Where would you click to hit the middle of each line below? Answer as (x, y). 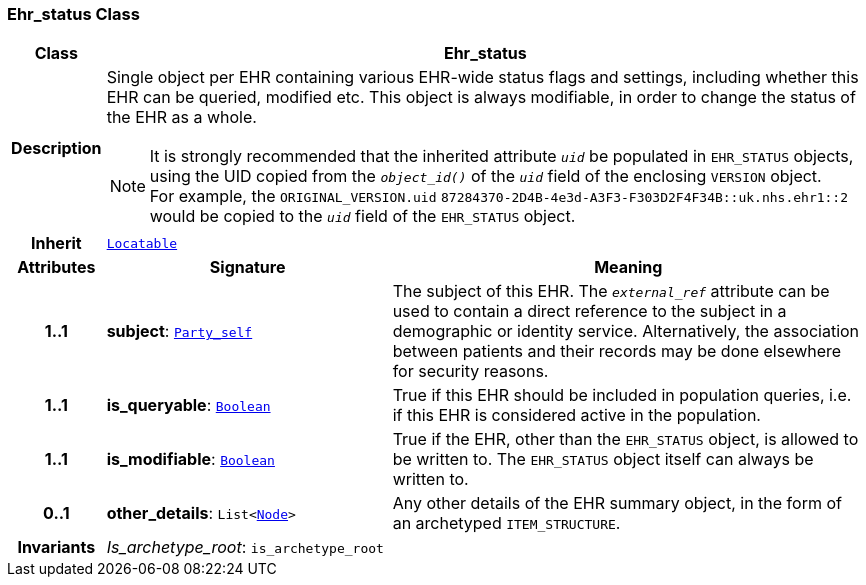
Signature (247, 267)
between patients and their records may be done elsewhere (617, 351)
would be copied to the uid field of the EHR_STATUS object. (362, 216)
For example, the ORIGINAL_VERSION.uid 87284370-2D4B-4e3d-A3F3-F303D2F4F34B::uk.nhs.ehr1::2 (499, 196)
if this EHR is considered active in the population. (576, 415)
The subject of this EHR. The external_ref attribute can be (611, 291)
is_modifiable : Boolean (190, 459)
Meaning (628, 267)
